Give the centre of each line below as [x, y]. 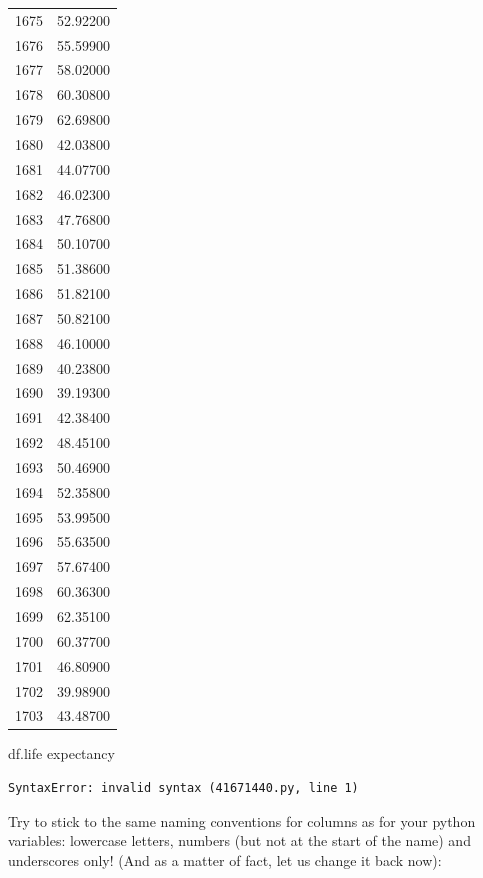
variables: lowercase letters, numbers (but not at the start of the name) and [239, 840]
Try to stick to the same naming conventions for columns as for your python [242, 820]
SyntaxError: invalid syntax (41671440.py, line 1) [183, 788]
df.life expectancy [61, 753]
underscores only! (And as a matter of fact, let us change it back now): [225, 859]
